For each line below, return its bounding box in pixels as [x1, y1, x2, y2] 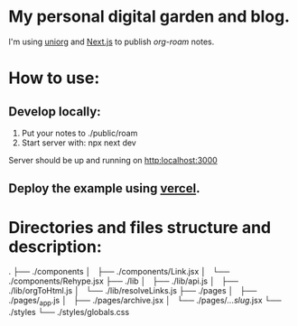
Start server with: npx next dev [21, 137, 136, 148]
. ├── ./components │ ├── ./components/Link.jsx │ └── [8, 266, 230, 277]
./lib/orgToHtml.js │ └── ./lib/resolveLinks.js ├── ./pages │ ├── [8, 285, 257, 296]
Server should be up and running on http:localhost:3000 [8, 154, 218, 165]
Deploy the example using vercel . [8, 181, 200, 196]
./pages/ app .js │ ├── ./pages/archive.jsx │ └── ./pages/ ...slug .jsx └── [8, 295, 282, 308]
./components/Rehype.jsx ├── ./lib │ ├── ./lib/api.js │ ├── [8, 275, 239, 286]
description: [8, 237, 103, 256]
